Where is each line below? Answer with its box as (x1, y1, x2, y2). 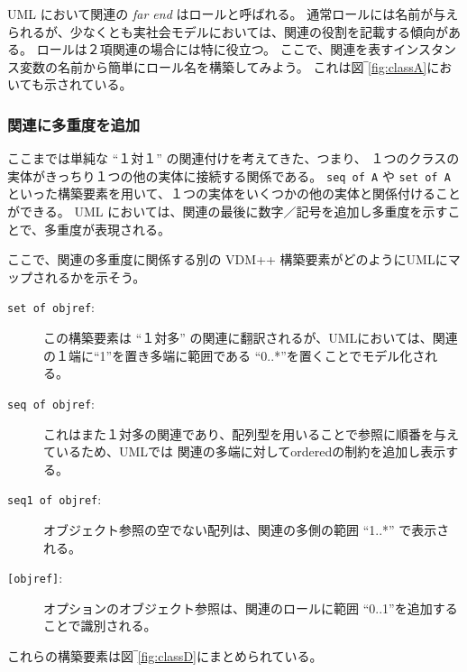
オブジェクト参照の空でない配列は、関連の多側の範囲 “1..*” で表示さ (43, 520, 450, 539)
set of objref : (7, 298, 95, 317)
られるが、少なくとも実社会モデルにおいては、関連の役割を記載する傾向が (7, 22, 449, 41)
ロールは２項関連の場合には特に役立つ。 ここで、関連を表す (36, 40, 394, 59)
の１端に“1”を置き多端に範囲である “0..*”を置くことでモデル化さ (43, 345, 426, 364)
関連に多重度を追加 (7, 113, 141, 135)
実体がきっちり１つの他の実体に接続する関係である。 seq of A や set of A (7, 166, 451, 185)
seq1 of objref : (7, 490, 102, 509)
